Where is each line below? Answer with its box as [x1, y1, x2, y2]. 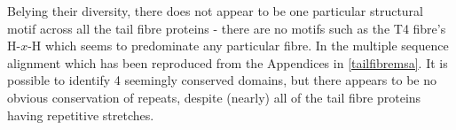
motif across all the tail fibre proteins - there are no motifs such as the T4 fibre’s [7, 19, 446, 37]
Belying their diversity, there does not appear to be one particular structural [7, 2, 423, 19]
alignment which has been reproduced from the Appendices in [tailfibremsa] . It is [7, 53, 448, 72]
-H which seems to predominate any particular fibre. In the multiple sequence [28, 36, 449, 55]
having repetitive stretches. [7, 105, 154, 124]
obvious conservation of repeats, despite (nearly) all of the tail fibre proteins [7, 88, 421, 106]
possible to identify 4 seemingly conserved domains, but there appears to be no [7, 71, 436, 89]
